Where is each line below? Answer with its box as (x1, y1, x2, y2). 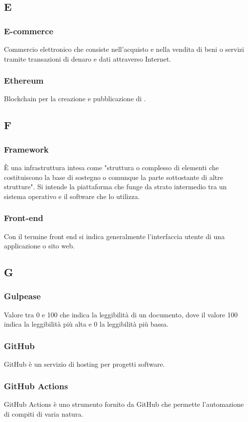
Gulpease (4, 290, 41, 302)
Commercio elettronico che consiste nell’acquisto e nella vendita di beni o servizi (4, 44, 244, 54)
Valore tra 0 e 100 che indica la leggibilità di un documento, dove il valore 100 (4, 309, 238, 319)
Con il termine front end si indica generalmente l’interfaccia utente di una (4, 231, 225, 241)
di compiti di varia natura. (4, 408, 83, 419)
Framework (4, 143, 49, 155)
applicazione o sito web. (4, 241, 75, 251)
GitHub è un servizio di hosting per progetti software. (4, 359, 165, 369)
